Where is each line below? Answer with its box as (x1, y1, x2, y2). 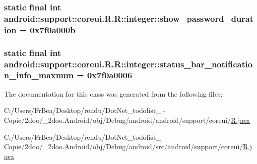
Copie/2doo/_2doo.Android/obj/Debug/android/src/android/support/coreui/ (4, 141, 243, 152)
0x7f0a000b (30, 23, 75, 36)
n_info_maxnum (4, 69, 74, 81)
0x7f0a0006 (87, 69, 132, 81)
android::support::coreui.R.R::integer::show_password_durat (4, 12, 254, 24)
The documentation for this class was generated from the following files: (4, 88, 223, 99)
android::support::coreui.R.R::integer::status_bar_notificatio (4, 57, 253, 70)
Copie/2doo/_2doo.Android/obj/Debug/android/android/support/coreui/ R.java (4, 114, 250, 125)
